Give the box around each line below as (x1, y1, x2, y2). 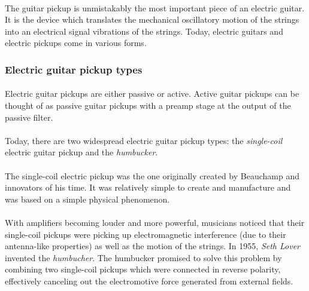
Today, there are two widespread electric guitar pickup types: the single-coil (5, 134, 283, 146)
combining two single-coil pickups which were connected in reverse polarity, (5, 263, 281, 275)
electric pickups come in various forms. (5, 36, 147, 49)
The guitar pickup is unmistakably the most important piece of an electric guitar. (5, 1, 305, 14)
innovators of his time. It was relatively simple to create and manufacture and (5, 181, 291, 194)
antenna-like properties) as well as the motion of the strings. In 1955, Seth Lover (5, 240, 301, 252)
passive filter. (5, 111, 53, 123)
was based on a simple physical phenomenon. (5, 192, 170, 205)
